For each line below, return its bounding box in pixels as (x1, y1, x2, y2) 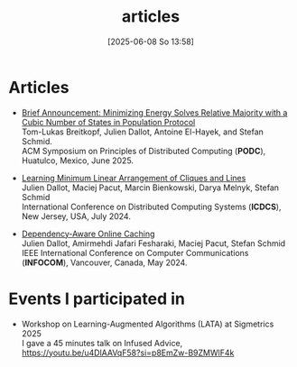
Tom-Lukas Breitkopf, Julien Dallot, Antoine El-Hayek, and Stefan (21, 126, 264, 137)
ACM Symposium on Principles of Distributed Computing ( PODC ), (21, 145, 266, 156)
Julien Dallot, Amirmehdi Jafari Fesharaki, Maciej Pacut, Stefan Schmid (21, 237, 286, 249)
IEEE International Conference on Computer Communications (21, 247, 249, 258)
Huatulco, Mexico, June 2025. (21, 155, 135, 166)
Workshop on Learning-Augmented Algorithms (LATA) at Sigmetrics (21, 318, 274, 329)
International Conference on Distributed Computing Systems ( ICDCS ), (21, 201, 282, 212)
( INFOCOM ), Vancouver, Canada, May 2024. (21, 257, 188, 268)
